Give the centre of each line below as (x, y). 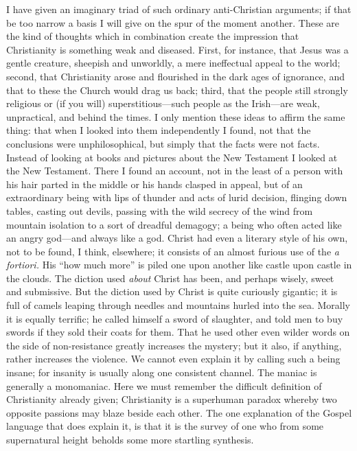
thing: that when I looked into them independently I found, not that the (159, 130)
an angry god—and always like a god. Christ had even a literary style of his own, (177, 238)
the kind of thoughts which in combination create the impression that (153, 36)
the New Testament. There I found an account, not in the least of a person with (175, 171)
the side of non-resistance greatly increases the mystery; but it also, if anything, (174, 345)
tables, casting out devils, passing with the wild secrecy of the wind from (160, 210)
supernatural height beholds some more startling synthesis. (130, 439)
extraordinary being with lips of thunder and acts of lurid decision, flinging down (177, 197)
